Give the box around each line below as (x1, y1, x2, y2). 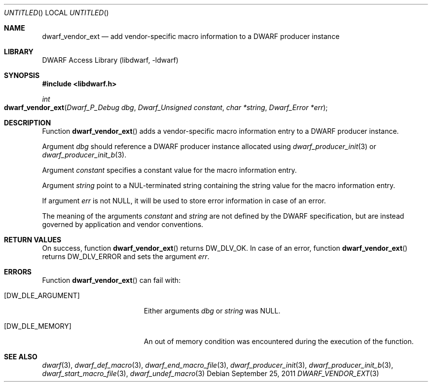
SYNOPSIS (4, 71, 40, 79)
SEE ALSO (4, 352, 37, 361)
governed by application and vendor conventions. (42, 220, 204, 229)
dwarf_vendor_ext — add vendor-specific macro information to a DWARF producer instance (42, 32, 340, 40)
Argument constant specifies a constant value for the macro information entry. (42, 166, 297, 174)
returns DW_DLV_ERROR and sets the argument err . (42, 252, 210, 261)
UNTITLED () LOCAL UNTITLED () (4, 8, 109, 17)
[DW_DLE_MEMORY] (4, 322, 72, 330)
